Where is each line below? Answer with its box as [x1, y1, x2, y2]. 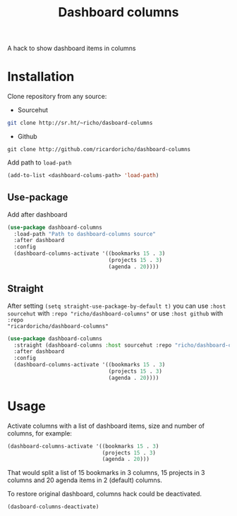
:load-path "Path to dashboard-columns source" [13, 230, 157, 237]
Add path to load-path [7, 158, 72, 167]
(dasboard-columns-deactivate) [7, 503, 99, 510]
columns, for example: [7, 428, 73, 438]
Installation [7, 68, 75, 85]
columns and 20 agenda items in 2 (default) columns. [7, 476, 162, 484]
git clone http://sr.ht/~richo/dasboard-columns [7, 119, 153, 127]
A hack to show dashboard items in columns [7, 44, 136, 53]
